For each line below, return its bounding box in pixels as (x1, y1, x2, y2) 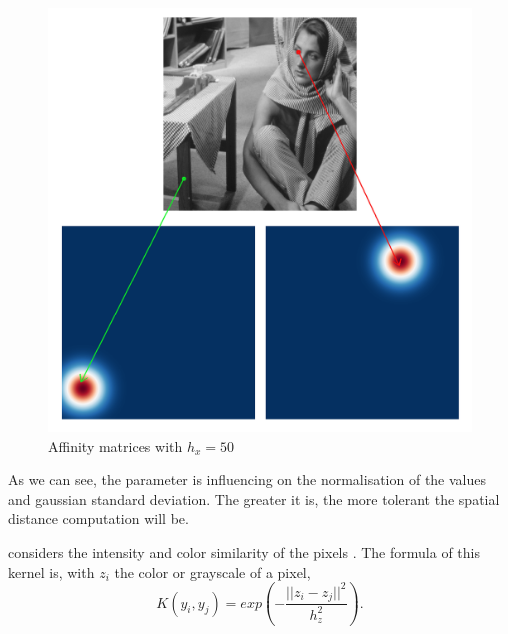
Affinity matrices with (48, 435, 183, 456)
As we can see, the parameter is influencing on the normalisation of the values (8, 469, 487, 490)
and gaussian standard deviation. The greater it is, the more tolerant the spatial (8, 488, 500, 509)
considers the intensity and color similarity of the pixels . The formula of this (8, 541, 480, 562)
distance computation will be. (8, 508, 189, 529)
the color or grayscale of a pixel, (114, 561, 311, 582)
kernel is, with (8, 561, 95, 582)
